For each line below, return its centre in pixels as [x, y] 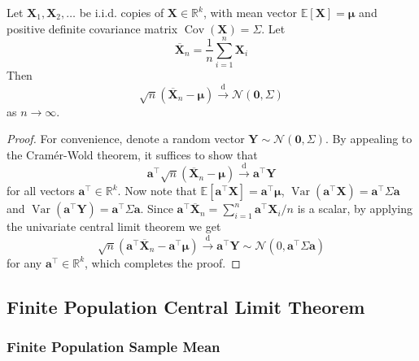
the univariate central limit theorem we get [114, 226]
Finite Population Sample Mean [113, 346]
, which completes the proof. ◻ [163, 262]
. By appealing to [369, 139]
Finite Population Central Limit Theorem [186, 306]
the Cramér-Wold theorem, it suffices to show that [132, 154]
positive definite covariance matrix [92, 28]
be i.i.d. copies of [122, 12]
